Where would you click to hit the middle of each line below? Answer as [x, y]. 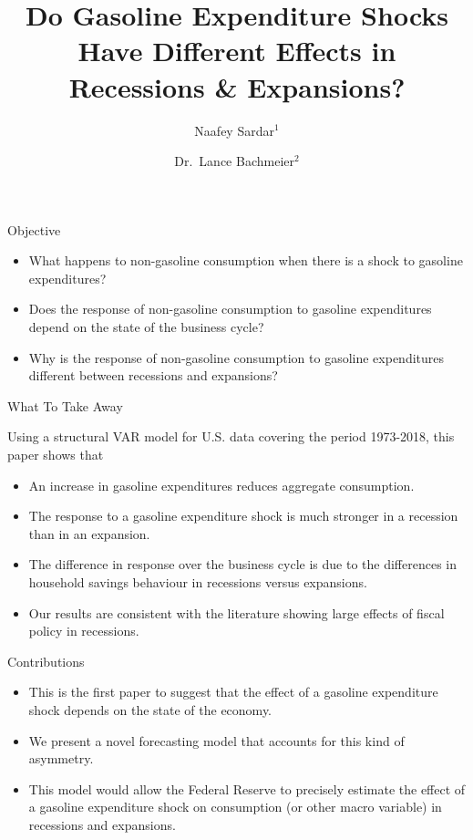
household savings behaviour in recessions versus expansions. [198, 582]
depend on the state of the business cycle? [146, 327]
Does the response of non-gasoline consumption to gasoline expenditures [230, 309]
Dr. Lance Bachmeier [234, 161]
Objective [34, 229]
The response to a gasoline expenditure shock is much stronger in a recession [243, 516]
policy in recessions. [84, 631]
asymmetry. [61, 758]
